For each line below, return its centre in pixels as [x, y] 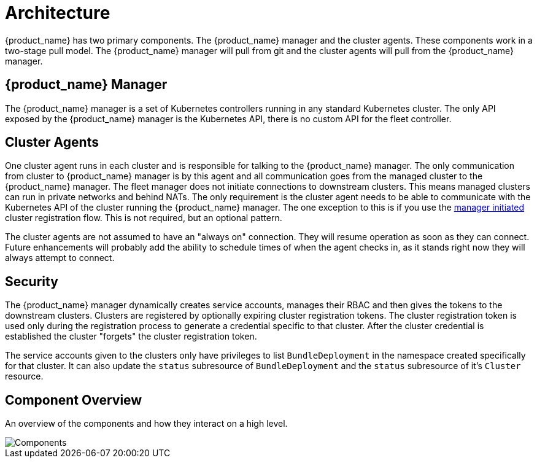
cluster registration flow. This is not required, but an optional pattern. [144, 218]
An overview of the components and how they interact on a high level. [146, 424]
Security [32, 281]
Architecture [58, 13]
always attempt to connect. [60, 258]
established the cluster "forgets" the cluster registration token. [131, 337]
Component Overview [74, 400]
